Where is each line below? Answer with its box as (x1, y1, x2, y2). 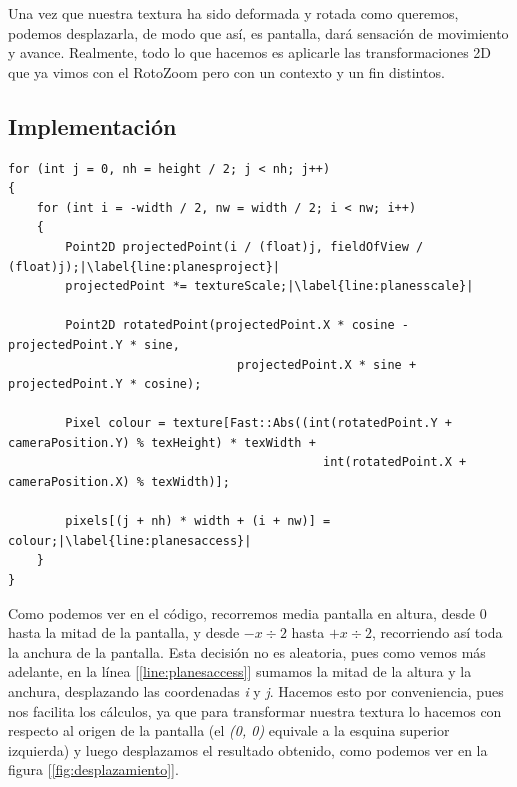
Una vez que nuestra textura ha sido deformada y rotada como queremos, (8, 3, 459, 23)
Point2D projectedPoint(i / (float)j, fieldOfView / (65, 239, 424, 254)
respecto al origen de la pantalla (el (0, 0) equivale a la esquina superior (8, 720, 450, 741)
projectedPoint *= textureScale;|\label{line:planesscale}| (65, 279, 474, 294)
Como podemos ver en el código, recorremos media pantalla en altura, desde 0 (8, 602, 487, 623)
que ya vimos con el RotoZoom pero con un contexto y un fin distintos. (8, 61, 445, 82)
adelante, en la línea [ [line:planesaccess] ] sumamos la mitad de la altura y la (8, 661, 472, 682)
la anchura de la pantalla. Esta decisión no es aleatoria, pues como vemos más (8, 641, 486, 662)
